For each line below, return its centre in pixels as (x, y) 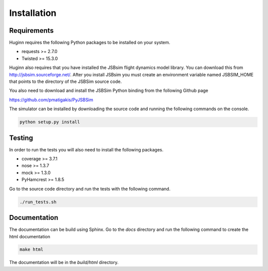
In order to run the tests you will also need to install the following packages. (86, 149)
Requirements (32, 31)
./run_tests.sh (38, 202)
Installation (33, 13)
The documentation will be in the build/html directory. (64, 263)
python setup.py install (50, 122)
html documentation (30, 236)
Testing (21, 138)
